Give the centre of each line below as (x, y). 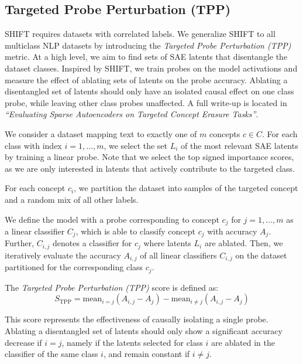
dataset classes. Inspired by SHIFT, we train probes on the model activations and (151, 68)
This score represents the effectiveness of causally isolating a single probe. (137, 319)
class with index (33, 145)
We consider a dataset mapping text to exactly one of (101, 133)
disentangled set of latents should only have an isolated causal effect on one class (149, 91)
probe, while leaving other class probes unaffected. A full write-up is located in (146, 102)
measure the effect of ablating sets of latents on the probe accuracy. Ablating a (146, 79)
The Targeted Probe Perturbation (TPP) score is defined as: (112, 287)
